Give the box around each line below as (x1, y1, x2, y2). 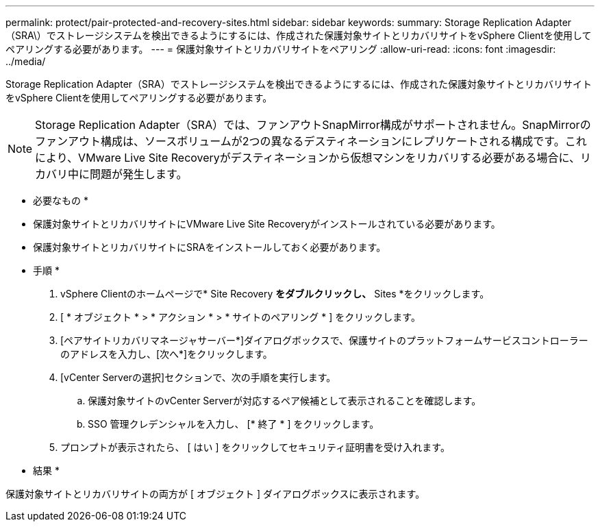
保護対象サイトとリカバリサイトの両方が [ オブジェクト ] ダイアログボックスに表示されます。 (5, 488, 425, 500)
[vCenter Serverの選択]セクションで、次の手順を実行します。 (60, 371, 336, 383)
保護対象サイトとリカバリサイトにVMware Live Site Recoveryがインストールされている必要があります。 (33, 218, 501, 230)
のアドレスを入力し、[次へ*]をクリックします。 (60, 348, 273, 360)
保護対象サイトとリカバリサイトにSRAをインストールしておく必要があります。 (33, 241, 386, 253)
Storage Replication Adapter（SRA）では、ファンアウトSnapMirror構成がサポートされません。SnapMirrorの (35, 118, 591, 132)
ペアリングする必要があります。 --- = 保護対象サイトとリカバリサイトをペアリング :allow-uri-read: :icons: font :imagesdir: (5, 43, 556, 55)
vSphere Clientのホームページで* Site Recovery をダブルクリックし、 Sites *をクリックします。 (60, 288, 490, 299)
